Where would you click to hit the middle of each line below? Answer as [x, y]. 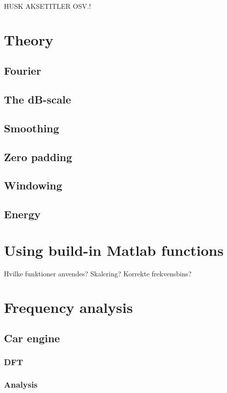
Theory [29, 39]
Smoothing [32, 128]
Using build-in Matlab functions [114, 250]
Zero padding [38, 156]
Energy [22, 214]
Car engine [32, 338]
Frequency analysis [68, 307]
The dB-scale [38, 99]
